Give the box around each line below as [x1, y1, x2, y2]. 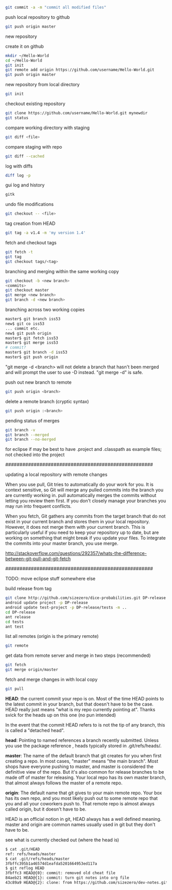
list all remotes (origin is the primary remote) [5, 633, 99, 639]
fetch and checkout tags [5, 240, 57, 245]
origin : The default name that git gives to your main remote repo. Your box [5, 790, 162, 796]
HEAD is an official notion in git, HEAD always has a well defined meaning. [5, 816, 162, 822]
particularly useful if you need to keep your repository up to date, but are [5, 529, 159, 535]
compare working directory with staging [5, 125, 90, 131]
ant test [5, 624, 24, 629]
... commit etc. [5, 326, 40, 331]
